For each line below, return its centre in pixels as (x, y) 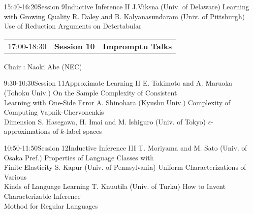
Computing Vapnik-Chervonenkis (54, 112)
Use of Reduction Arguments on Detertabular (73, 26)
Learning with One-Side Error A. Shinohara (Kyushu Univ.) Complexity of (117, 102)
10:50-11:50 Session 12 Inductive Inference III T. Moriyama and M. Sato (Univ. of (126, 147)
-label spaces (83, 131)
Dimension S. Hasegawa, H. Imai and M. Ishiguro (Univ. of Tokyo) (105, 121)
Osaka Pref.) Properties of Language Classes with (79, 157)
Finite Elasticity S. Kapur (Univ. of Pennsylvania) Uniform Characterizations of (125, 167)
